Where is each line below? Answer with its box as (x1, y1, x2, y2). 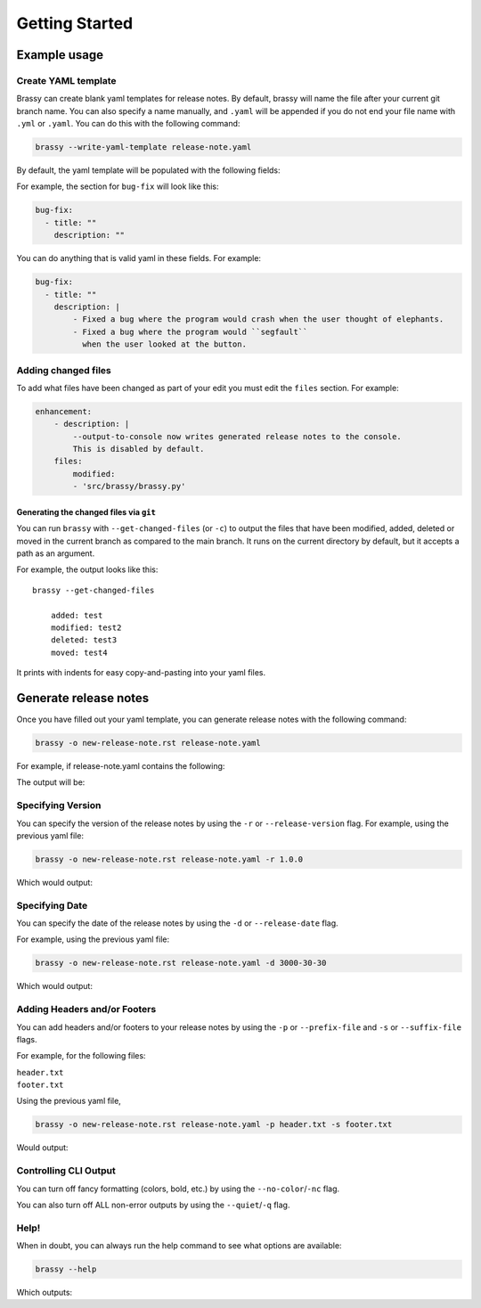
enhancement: (35, 406, 93, 416)
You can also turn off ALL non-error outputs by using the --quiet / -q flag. (16, 1199, 290, 1210)
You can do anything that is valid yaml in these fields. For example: (16, 253, 262, 264)
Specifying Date (16, 899, 88, 912)
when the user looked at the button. (81, 339, 247, 349)
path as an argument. (16, 548, 95, 559)
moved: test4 (50, 647, 108, 658)
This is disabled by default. (72, 444, 205, 454)
